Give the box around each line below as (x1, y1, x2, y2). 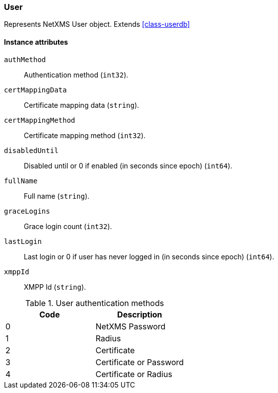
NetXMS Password (95, 321, 166, 331)
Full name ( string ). (24, 191, 90, 200)
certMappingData (4, 85, 67, 94)
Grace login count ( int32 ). (24, 222, 112, 231)
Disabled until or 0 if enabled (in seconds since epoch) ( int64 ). (24, 161, 232, 170)
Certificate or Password (95, 357, 184, 367)
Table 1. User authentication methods (25, 298, 164, 308)
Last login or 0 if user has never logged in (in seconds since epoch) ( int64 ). (24, 252, 275, 261)
